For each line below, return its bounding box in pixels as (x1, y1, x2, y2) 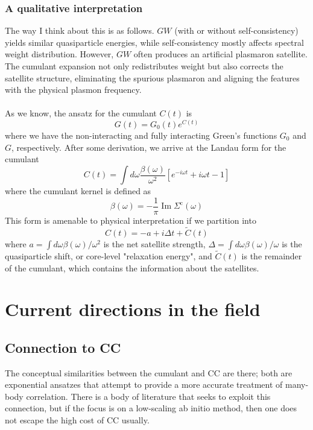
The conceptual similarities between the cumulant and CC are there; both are (5, 366, 292, 379)
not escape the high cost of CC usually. (5, 414, 150, 426)
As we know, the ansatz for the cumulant (5, 107, 157, 119)
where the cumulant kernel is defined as (5, 185, 151, 197)
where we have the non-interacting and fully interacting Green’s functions (5, 128, 277, 141)
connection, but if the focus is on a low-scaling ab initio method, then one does (5, 402, 297, 414)
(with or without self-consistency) (174, 24, 299, 37)
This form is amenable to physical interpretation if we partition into (5, 213, 256, 226)
